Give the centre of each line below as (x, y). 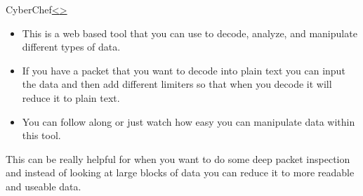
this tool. (41, 135)
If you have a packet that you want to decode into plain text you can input (184, 70)
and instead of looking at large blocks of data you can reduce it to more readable (180, 172)
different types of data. (71, 47)
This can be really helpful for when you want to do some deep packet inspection (178, 158)
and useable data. (44, 186)
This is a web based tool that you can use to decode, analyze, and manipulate (190, 33)
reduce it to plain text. (71, 97)
